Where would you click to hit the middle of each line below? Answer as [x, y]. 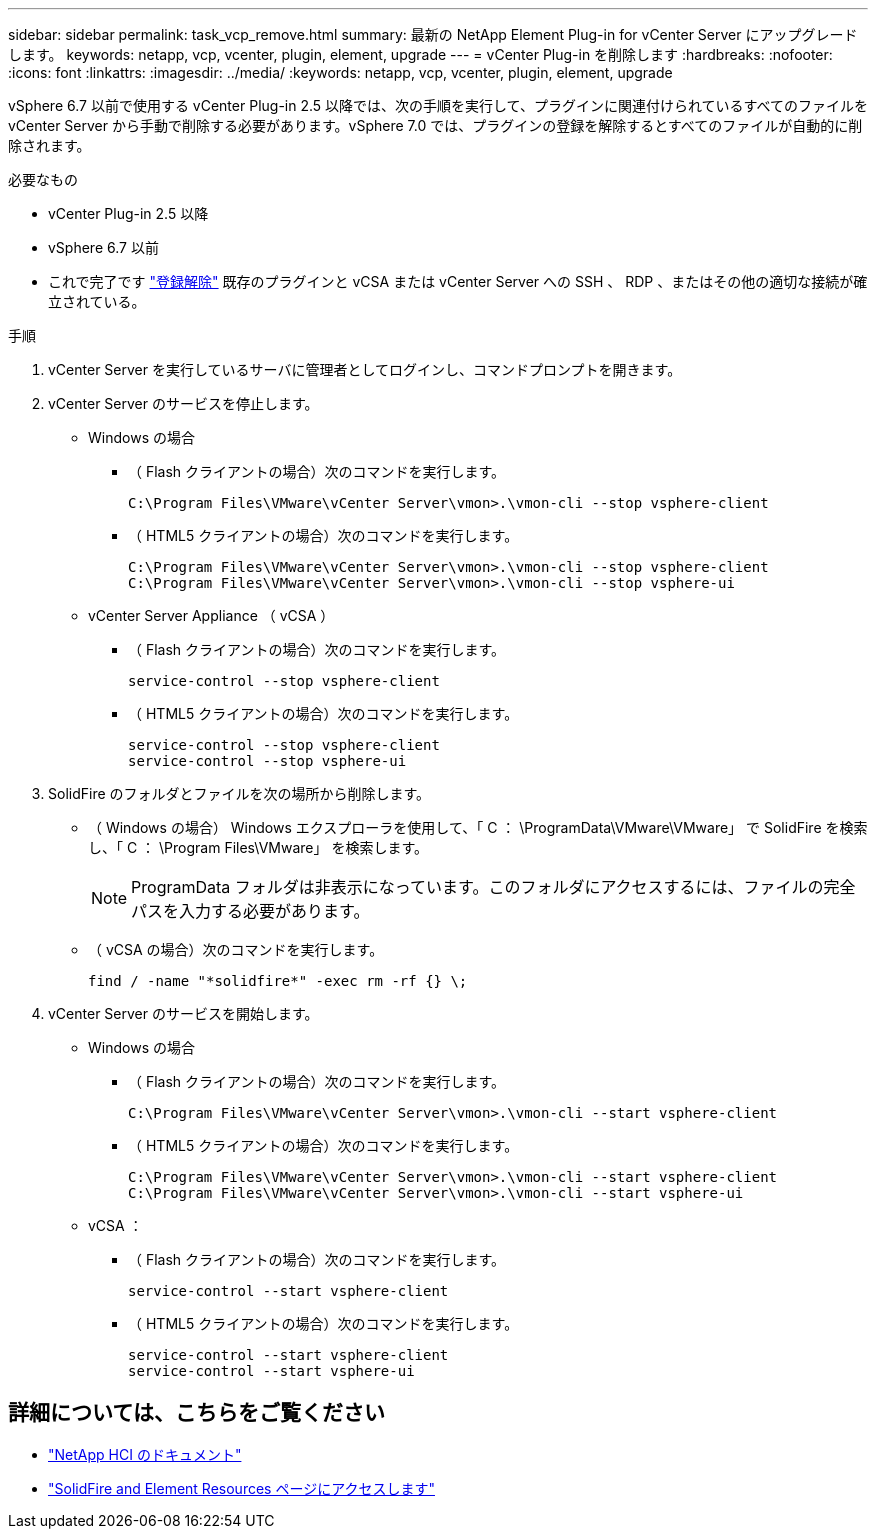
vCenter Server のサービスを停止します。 [183, 403]
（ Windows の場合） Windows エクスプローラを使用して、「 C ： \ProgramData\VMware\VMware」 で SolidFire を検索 [478, 827]
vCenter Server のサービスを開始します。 [183, 1013]
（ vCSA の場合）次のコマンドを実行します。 [236, 949]
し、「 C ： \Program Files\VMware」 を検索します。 [258, 847]
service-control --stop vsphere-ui [267, 761]
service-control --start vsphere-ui [271, 1371]
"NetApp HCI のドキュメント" [145, 1454]
